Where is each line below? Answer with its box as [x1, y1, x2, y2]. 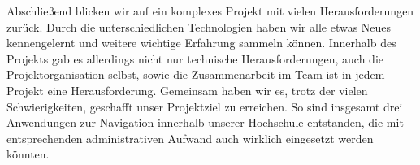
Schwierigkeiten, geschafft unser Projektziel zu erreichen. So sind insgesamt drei [6, 98, 403, 115]
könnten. [6, 145, 50, 163]
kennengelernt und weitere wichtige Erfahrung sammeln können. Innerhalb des [6, 34, 396, 51]
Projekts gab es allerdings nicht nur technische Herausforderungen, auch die [6, 50, 384, 67]
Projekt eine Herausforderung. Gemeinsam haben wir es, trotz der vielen [6, 81, 368, 98]
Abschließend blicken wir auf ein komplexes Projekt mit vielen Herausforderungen [6, 2, 414, 19]
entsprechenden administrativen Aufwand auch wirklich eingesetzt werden [6, 129, 374, 146]
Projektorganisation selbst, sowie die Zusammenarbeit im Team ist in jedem [6, 66, 385, 83]
